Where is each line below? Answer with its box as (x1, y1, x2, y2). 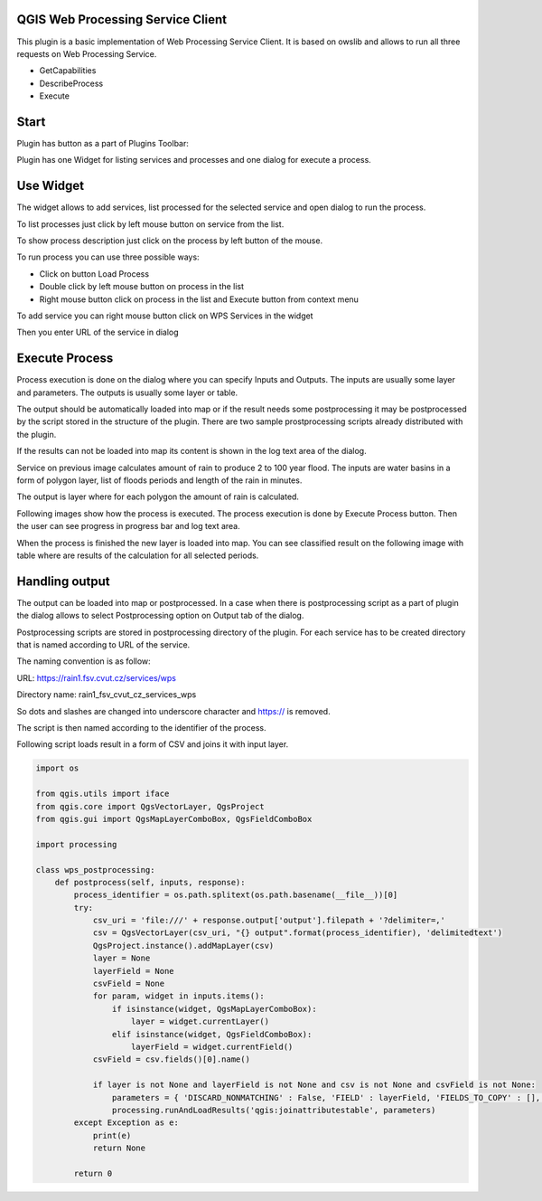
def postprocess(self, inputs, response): (54, 877, 246, 887)
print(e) (92, 1130, 132, 1140)
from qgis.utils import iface (35, 789, 170, 799)
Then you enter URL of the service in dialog (16, 326, 180, 338)
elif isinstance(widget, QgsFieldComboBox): (111, 1029, 313, 1039)
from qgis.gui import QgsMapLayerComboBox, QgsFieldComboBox (35, 814, 313, 824)
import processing (35, 839, 117, 849)
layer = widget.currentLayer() (131, 1017, 270, 1026)
